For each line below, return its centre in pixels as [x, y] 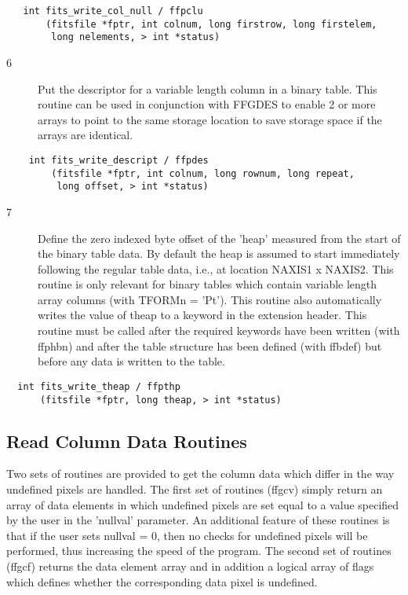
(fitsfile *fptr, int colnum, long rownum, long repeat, [203, 173]
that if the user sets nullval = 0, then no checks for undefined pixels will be [187, 535]
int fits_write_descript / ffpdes [118, 160]
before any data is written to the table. [131, 361]
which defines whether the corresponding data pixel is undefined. [162, 581]
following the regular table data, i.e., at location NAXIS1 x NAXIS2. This [216, 268]
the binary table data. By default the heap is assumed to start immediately [219, 253]
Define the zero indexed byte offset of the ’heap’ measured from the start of [219, 238]
